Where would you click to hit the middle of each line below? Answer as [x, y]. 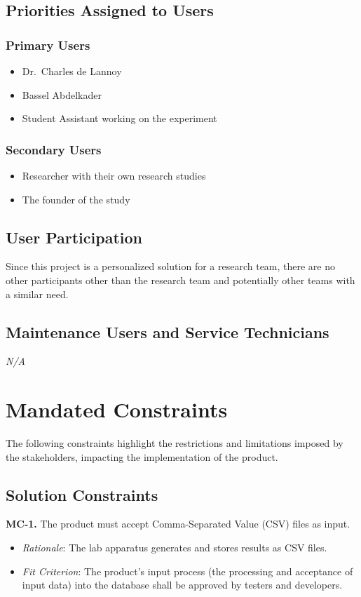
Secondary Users [54, 149]
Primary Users [48, 45]
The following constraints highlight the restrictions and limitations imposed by [175, 443]
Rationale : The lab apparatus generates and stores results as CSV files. [175, 548]
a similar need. [37, 294]
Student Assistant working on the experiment [120, 118]
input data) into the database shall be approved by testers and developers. [182, 585]
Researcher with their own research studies [114, 175]
